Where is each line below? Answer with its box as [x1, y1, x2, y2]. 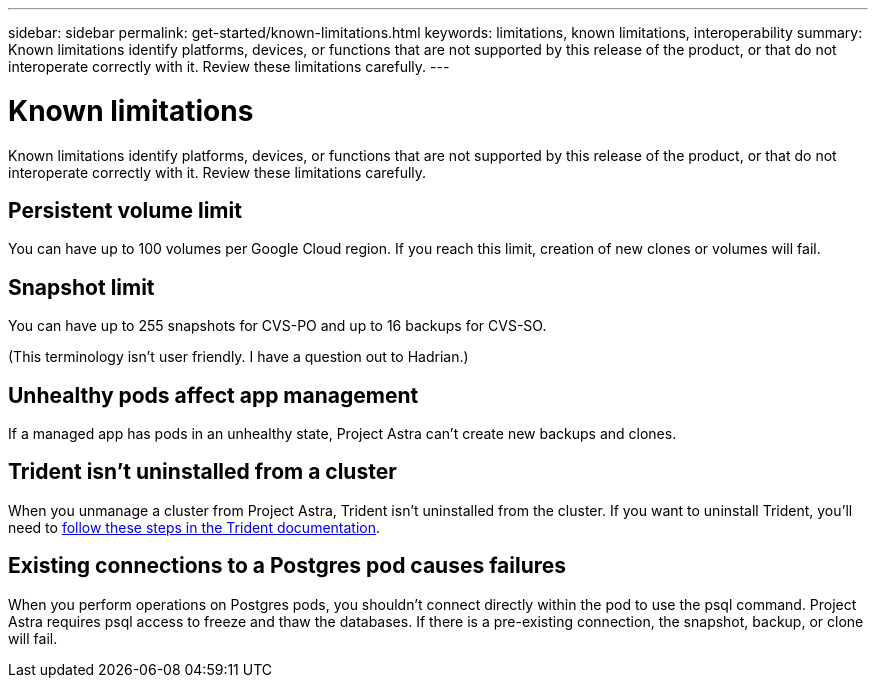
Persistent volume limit [8, 197, 242, 223]
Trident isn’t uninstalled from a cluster [8, 459, 397, 485]
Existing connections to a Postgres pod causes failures [8, 553, 567, 579]
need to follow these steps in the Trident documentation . [8, 518, 381, 536]
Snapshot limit [8, 274, 155, 300]
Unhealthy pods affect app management [8, 382, 419, 408]
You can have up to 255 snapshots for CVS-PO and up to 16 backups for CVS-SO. [8, 317, 547, 335]
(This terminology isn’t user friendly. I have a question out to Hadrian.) [8, 348, 469, 366]
